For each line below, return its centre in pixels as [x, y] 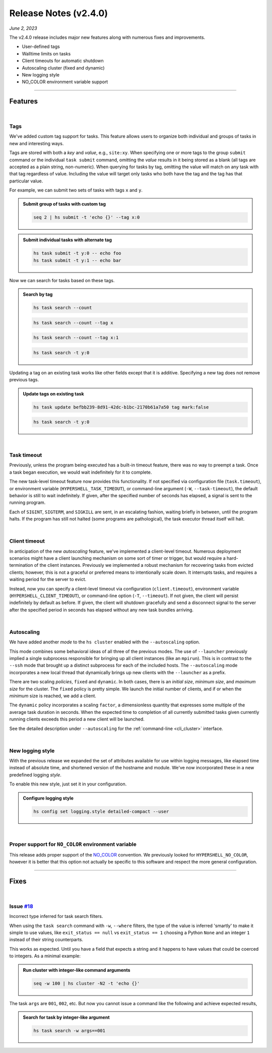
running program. [27, 503]
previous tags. [24, 380]
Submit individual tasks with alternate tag [67, 240]
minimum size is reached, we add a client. [53, 696]
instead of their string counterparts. [46, 940]
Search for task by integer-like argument [66, 1017]
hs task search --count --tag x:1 [76, 338]
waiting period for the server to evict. [48, 579]
